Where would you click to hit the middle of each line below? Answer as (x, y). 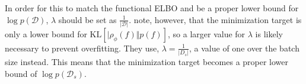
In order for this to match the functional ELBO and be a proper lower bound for (152, 8)
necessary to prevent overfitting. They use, (82, 48)
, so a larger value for (207, 33)
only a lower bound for (46, 33)
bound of (21, 73)
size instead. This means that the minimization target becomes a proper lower (147, 62)
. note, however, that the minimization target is (215, 19)
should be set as (87, 19)
